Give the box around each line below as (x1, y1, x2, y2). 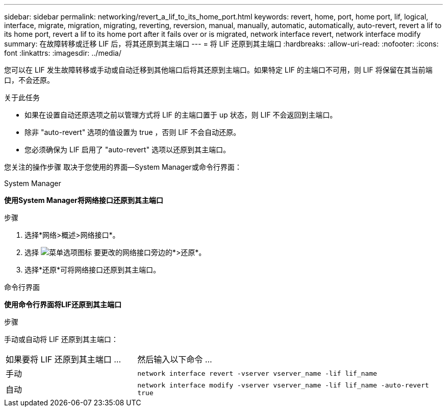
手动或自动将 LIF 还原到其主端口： (4, 335, 118, 344)
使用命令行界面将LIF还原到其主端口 (4, 300, 122, 309)
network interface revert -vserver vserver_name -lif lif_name (137, 369, 377, 377)
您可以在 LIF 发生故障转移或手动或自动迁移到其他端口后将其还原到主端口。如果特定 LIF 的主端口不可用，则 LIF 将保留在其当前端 (4, 65, 433, 74)
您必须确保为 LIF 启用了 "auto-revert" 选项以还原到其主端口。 (24, 145, 230, 154)
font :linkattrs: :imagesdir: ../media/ (4, 49, 121, 57)
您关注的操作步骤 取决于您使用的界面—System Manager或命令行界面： (4, 163, 242, 171)
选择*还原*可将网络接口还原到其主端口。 (24, 265, 161, 274)
